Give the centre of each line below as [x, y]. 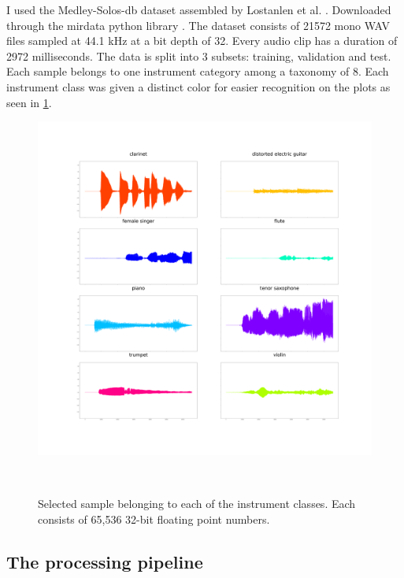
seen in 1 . [29, 102]
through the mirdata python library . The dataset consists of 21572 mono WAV [198, 25]
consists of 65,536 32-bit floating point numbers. [154, 519]
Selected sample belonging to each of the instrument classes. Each [197, 504]
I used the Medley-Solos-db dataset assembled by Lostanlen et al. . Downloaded [199, 9]
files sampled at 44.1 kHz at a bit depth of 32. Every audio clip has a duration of [202, 41]
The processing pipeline [105, 561]
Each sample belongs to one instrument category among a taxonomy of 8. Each [198, 71]
